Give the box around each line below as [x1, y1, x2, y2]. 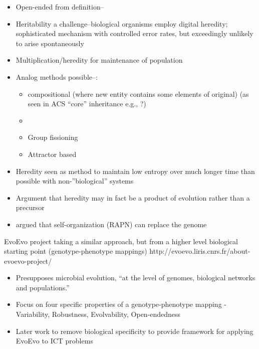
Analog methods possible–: [16, 71, 98, 82]
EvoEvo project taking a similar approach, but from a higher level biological [4, 236, 238, 246]
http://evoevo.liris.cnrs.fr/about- [149, 246, 250, 256]
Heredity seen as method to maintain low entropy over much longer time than [16, 165, 255, 176]
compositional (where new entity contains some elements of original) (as [28, 88, 249, 99]
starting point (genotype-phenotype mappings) [4, 246, 147, 256]
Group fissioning [28, 132, 78, 142]
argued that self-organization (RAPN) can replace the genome [16, 219, 207, 229]
